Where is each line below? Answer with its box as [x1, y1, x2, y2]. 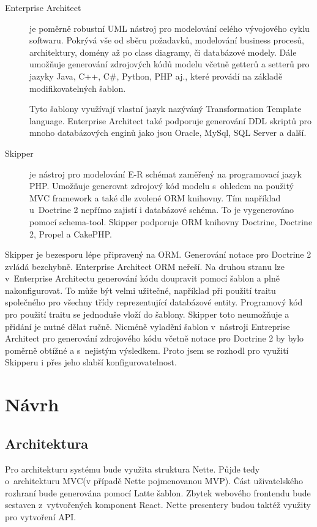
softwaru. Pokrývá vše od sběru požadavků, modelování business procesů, [29, 34, 304, 47]
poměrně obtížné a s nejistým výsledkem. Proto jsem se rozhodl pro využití [5, 343, 289, 356]
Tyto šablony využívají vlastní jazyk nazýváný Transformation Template [29, 102, 302, 115]
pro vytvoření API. [5, 510, 76, 523]
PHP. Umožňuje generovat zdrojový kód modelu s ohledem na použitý [29, 179, 294, 192]
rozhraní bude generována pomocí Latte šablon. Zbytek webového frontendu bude [5, 486, 311, 499]
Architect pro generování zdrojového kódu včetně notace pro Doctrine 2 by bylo [5, 332, 304, 345]
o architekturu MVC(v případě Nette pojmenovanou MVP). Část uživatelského [5, 474, 303, 487]
